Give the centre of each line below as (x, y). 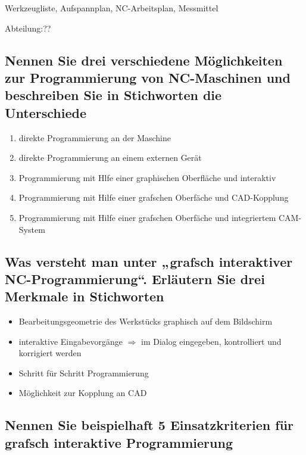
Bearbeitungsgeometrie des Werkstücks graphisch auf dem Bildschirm (146, 321)
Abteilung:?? (28, 28)
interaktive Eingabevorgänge (71, 341)
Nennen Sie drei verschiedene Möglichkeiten (144, 60)
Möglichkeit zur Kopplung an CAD (83, 393)
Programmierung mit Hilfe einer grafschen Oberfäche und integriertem (147, 217)
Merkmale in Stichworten (85, 296)
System (32, 229)
